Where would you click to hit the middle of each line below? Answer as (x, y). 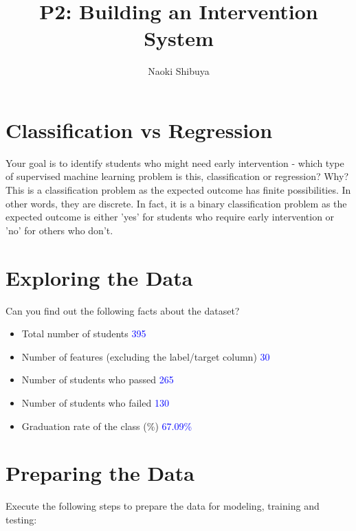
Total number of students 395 (84, 334)
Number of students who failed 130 (95, 402)
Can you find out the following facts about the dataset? (123, 310)
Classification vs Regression (139, 129)
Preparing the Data (100, 473)
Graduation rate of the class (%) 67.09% (107, 426)
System (179, 38)
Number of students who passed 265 (98, 380)
